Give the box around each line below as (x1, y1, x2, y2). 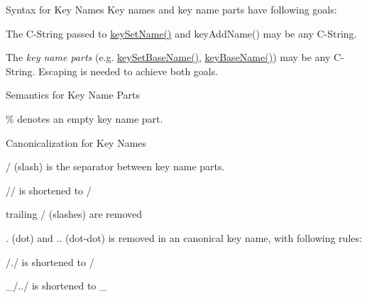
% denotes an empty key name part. (6, 111, 163, 126)
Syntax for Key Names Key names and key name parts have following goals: (6, 2, 337, 16)
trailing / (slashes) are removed (6, 206, 143, 221)
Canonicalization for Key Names (6, 135, 147, 150)
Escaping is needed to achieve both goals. (38, 63, 219, 78)
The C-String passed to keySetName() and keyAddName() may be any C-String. (6, 26, 357, 40)
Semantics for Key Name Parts (6, 87, 141, 102)
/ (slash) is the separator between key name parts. (6, 159, 225, 174)
